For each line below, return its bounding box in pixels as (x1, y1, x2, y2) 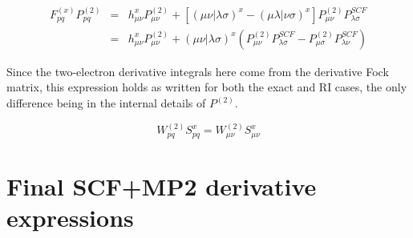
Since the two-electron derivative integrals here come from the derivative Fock (6, 63, 389, 79)
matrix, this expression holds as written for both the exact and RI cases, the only (6, 79, 407, 95)
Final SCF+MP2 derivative (6, 170, 317, 203)
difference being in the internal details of (6, 95, 206, 111)
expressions (6, 201, 134, 234)
